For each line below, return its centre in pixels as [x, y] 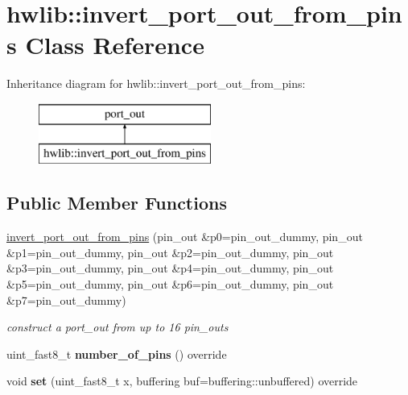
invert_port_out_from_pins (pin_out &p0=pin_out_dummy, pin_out [185, 237]
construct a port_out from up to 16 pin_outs [117, 327]
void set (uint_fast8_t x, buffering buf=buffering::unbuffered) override [182, 381]
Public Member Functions [117, 203]
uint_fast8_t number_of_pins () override [117, 353]
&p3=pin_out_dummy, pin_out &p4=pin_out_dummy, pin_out [170, 268]
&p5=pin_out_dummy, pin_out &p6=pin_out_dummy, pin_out [170, 284]
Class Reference [115, 45]
